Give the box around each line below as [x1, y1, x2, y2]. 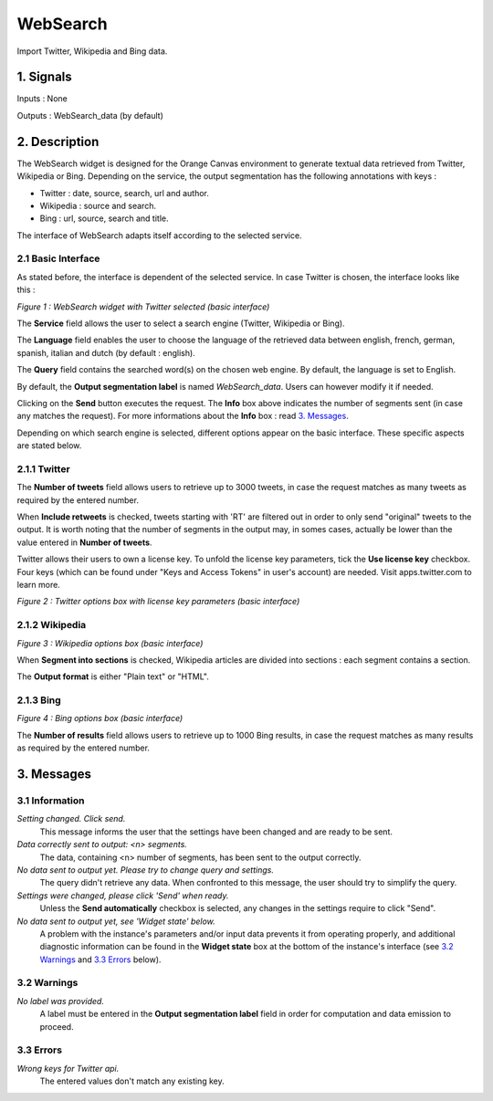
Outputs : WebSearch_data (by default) [16, 110, 164, 121]
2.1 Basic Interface [16, 252, 100, 265]
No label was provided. [16, 995, 105, 1006]
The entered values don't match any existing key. [39, 1075, 226, 1086]
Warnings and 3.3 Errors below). [39, 954, 162, 965]
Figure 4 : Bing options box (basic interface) [16, 713, 184, 724]
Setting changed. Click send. [16, 813, 126, 824]
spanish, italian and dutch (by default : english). [16, 347, 195, 358]
